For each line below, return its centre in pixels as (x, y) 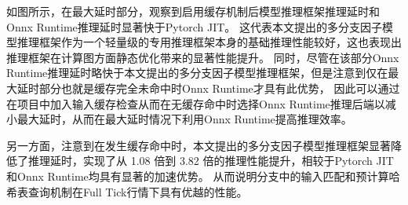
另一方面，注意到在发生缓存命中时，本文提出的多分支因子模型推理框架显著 (199, 145)
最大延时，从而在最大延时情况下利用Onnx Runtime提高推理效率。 (184, 119)
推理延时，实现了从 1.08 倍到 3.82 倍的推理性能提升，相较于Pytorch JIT (211, 161)
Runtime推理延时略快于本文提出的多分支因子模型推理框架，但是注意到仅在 (197, 73)
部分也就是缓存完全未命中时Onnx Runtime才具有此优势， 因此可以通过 (219, 88)
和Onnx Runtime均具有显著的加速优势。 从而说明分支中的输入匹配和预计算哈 (203, 176)
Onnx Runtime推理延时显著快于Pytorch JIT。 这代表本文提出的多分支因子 (194, 26)
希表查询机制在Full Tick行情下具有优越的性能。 (127, 191)
